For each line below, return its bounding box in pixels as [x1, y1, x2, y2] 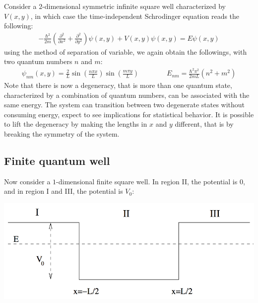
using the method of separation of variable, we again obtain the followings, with [4, 46, 247, 57]
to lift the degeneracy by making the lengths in [4, 119, 147, 129]
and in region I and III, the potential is [4, 186, 123, 196]
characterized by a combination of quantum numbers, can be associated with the [4, 89, 250, 100]
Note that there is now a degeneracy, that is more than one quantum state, [4, 80, 232, 90]
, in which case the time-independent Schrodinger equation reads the [30, 10, 240, 21]
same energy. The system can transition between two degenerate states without [4, 99, 245, 110]
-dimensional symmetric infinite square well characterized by [42, 1, 226, 11]
